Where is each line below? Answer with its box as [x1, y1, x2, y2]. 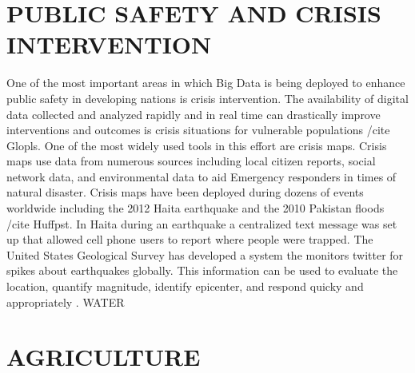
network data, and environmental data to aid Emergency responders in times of [6, 168, 397, 185]
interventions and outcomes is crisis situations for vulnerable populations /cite [6, 121, 390, 138]
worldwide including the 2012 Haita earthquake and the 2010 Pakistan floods [6, 200, 385, 216]
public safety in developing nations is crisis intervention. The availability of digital [6, 89, 409, 106]
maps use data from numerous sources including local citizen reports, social [6, 153, 376, 169]
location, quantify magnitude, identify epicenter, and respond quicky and [6, 278, 364, 295]
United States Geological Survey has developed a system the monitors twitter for [6, 246, 404, 263]
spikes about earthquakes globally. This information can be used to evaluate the [6, 262, 398, 279]
